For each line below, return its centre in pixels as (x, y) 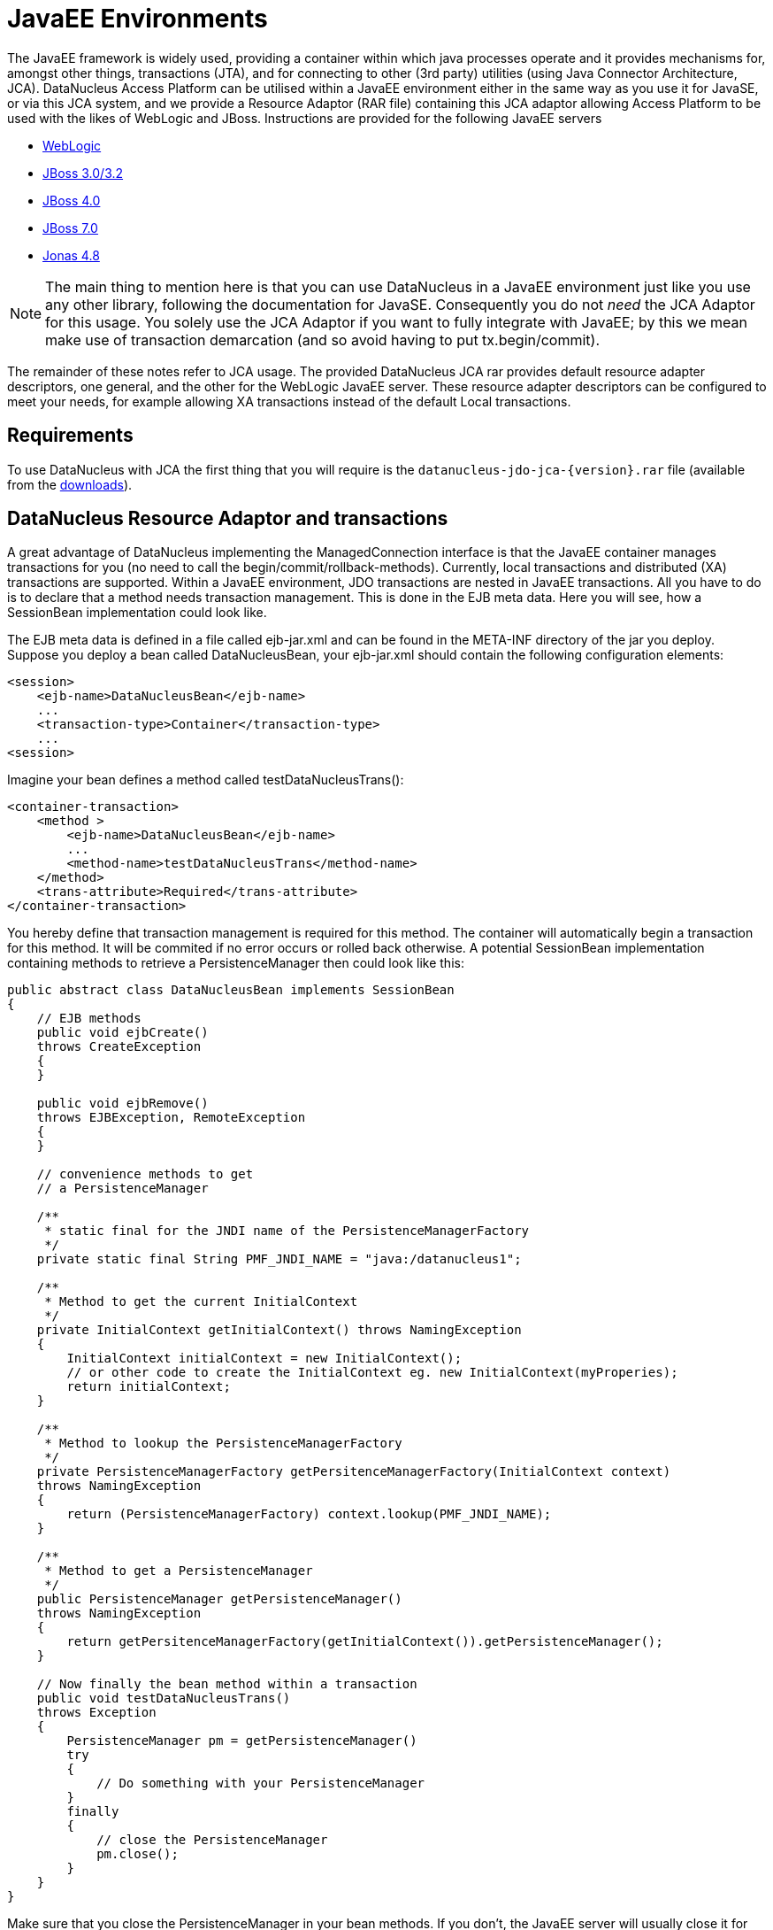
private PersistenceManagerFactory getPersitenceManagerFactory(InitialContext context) (354, 1472)
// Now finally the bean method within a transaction (227, 1684)
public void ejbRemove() (122, 1104)
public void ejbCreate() (122, 1033)
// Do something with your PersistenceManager (261, 1783)
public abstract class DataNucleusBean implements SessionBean (231, 990)
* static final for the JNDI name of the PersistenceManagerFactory (287, 1231)
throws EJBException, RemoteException (171, 1118)
